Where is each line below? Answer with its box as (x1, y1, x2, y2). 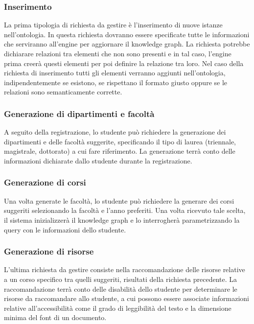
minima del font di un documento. (4, 312, 107, 323)
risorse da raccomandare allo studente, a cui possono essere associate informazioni (4, 293, 249, 303)
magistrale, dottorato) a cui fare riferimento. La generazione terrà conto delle (4, 146, 235, 156)
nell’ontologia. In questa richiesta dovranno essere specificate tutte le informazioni (4, 29, 250, 39)
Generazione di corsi (4, 176, 86, 188)
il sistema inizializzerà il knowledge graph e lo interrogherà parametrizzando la (4, 214, 240, 225)
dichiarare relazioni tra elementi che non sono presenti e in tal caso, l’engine (4, 48, 231, 58)
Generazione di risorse (4, 245, 94, 257)
